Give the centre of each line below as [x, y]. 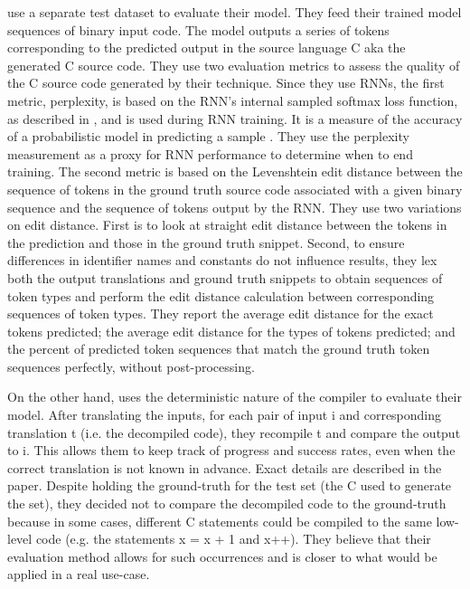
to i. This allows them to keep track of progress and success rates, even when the [231, 450]
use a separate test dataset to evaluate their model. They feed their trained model [235, 12]
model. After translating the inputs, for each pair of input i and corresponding [225, 415]
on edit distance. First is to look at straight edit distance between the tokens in [227, 225]
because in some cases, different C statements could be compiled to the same [220, 521]
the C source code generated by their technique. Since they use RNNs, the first [226, 83]
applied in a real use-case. [79, 574]
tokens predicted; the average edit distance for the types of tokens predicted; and [231, 331]
